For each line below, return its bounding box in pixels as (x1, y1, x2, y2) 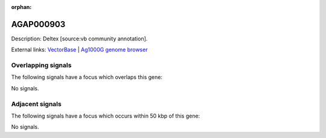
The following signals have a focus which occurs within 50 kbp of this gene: (11, 112, 200, 119)
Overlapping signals (11, 61, 72, 69)
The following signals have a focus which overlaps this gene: (11, 74, 163, 81)
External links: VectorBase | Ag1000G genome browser (11, 46, 148, 54)
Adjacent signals (11, 99, 62, 108)
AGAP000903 (11, 19, 66, 30)
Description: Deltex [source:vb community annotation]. (11, 35, 148, 42)
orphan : (11, 4, 32, 10)
